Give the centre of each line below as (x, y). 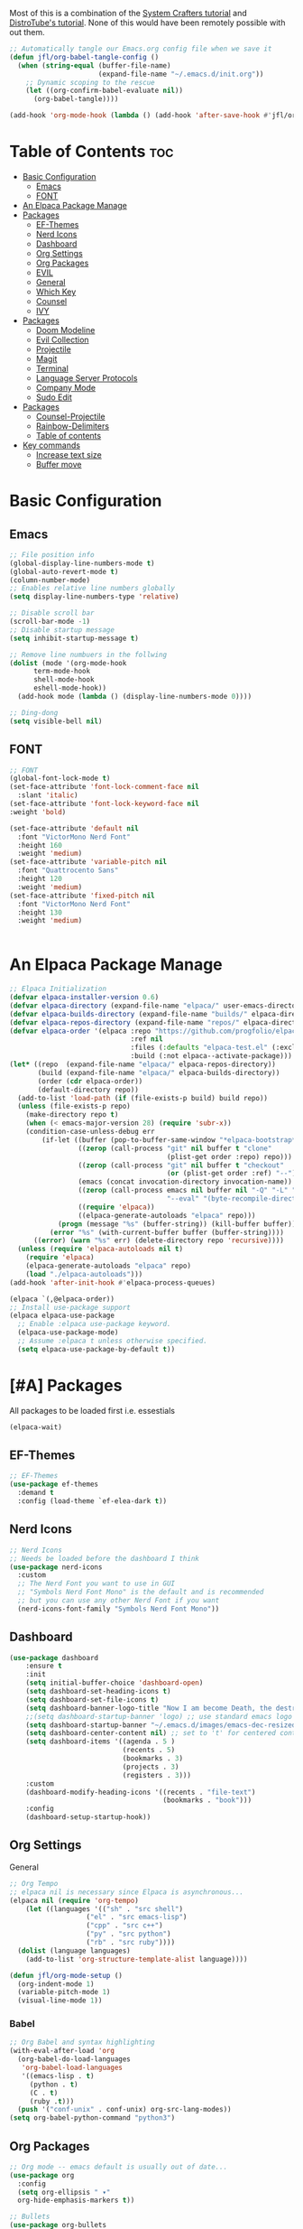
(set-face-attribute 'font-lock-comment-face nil (105, 787)
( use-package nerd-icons (56, 1567)
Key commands (51, 445)
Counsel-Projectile (70, 416)
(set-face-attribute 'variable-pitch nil (88, 862)
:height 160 (40, 845)
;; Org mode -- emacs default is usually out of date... (119, 2167)
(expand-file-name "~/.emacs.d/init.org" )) (181, 74)
